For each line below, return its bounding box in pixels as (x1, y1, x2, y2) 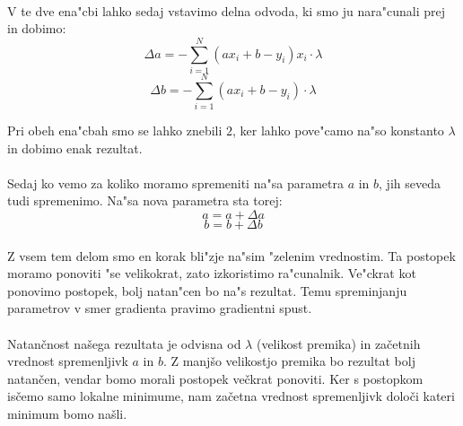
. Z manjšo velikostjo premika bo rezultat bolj (162, 352, 415, 370)
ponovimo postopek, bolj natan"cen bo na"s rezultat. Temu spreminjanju (7, 281, 407, 300)
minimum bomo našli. (7, 404, 127, 422)
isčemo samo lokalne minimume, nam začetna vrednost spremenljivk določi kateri (7, 387, 455, 405)
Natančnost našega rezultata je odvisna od (7, 334, 241, 352)
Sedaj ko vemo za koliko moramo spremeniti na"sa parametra (7, 173, 344, 192)
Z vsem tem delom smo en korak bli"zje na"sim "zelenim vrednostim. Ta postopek (7, 246, 456, 265)
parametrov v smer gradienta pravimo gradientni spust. (7, 299, 312, 317)
